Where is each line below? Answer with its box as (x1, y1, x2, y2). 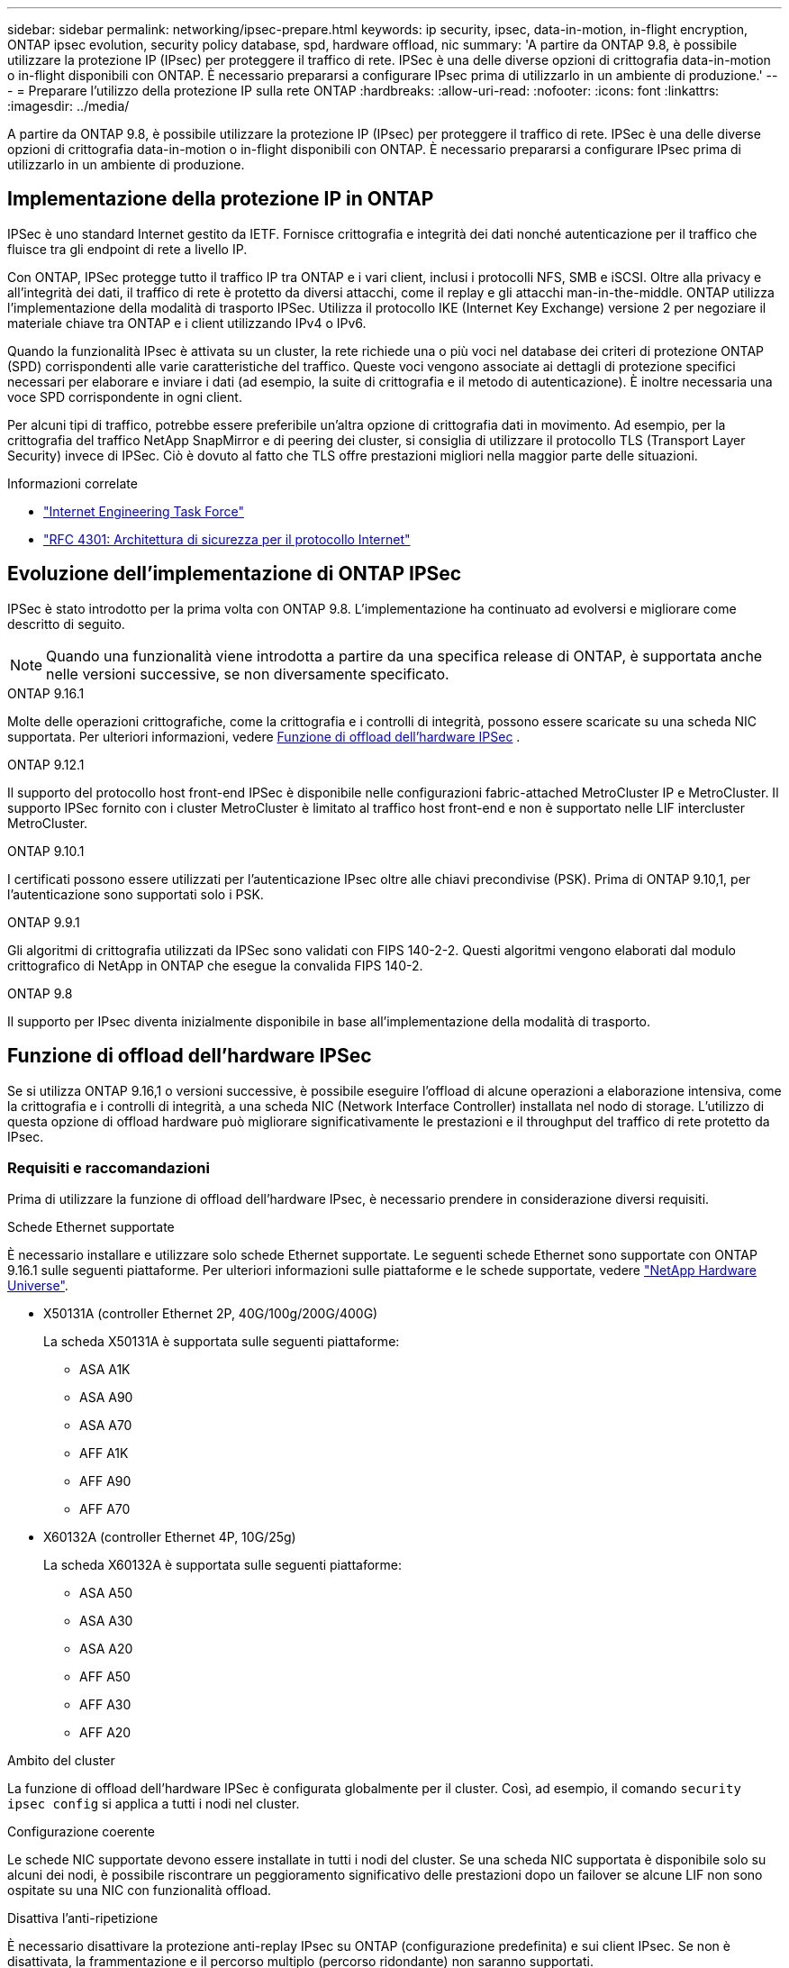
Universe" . (7, 1278, 68, 1294)
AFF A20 (79, 1725, 131, 1741)
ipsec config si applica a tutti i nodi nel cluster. (7, 1796, 300, 1812)
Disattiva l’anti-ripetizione (7, 1910, 159, 1927)
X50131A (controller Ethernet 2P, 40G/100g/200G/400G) (43, 1306, 378, 1322)
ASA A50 (79, 1585, 133, 1601)
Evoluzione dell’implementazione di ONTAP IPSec (7, 562, 462, 586)
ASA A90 (79, 1389, 133, 1406)
